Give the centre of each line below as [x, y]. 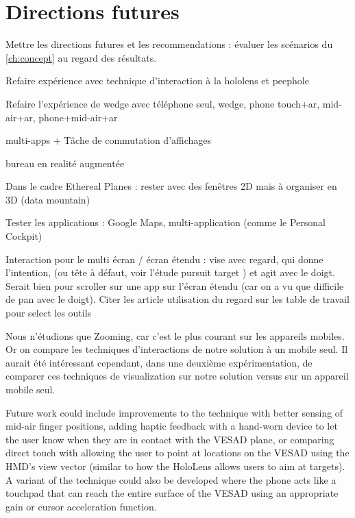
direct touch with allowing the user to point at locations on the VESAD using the [177, 453]
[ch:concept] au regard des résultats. [81, 57]
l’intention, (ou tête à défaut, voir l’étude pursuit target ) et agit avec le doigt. [170, 272]
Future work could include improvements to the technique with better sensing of [174, 412]
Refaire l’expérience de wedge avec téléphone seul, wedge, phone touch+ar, [163, 103]
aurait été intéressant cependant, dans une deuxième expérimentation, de [159, 362]
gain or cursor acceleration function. [81, 506]
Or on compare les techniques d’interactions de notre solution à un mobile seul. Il [177, 349]
